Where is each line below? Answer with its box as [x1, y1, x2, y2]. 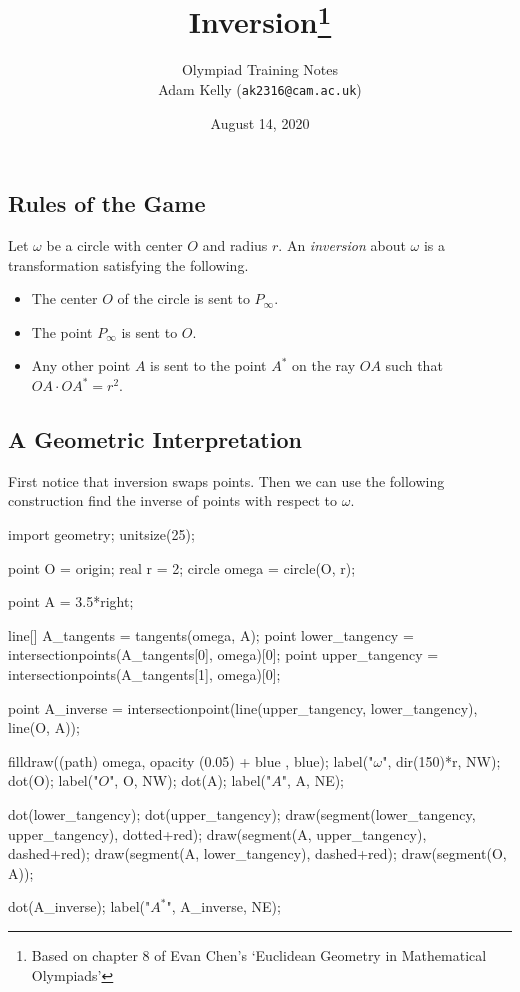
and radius [202, 235, 268, 256]
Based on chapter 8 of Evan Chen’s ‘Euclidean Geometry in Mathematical [31, 944, 487, 965]
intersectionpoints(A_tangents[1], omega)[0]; [8, 664, 281, 685]
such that [385, 355, 443, 376]
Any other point [31, 355, 131, 376]
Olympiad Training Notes [181, 59, 339, 80]
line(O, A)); [8, 717, 80, 738]
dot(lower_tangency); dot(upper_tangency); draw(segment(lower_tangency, [8, 804, 476, 824]
